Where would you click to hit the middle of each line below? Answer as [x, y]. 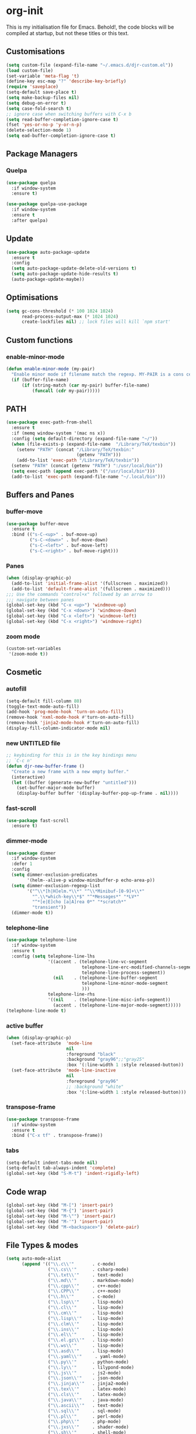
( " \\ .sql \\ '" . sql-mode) [84, 1411]
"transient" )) [49, 908]
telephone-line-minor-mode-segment [125, 984]
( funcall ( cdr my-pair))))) [66, 391]
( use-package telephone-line [41, 940]
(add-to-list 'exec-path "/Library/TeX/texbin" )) [78, 460]
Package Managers [42, 154]
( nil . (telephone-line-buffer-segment [105, 978]
